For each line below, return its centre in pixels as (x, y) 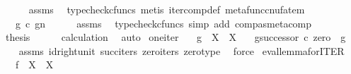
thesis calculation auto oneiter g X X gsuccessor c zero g (175, 37)
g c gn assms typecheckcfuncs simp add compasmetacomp (163, 23)
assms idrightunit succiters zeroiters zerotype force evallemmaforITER (182, 50)
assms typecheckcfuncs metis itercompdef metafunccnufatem (167, 9)
